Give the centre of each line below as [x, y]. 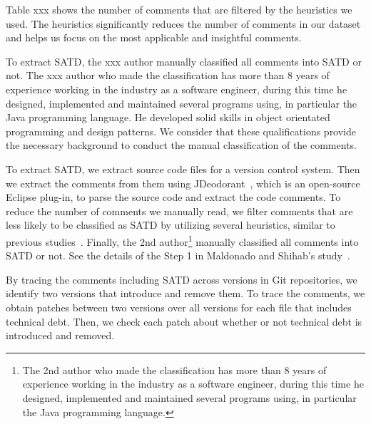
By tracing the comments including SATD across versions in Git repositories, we [182, 279]
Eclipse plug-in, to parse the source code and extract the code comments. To [173, 197]
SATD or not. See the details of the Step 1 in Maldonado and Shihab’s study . [178, 255]
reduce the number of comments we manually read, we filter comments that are [179, 211]
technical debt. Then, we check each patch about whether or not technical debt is [184, 321]
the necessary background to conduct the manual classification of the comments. [181, 145]
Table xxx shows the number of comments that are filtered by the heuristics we [179, 9]
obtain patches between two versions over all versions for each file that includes [179, 307]
